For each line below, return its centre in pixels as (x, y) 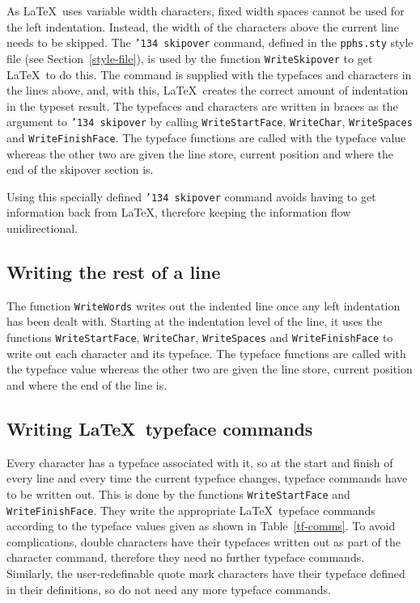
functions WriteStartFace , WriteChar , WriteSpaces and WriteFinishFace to (200, 337)
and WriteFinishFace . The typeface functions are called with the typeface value (206, 137)
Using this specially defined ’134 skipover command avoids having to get (191, 196)
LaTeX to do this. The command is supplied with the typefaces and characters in (209, 74)
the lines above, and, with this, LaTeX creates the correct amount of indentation (208, 90)
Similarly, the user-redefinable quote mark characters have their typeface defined (206, 573)
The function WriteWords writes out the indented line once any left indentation (204, 305)
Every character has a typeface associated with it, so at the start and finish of (200, 462)
